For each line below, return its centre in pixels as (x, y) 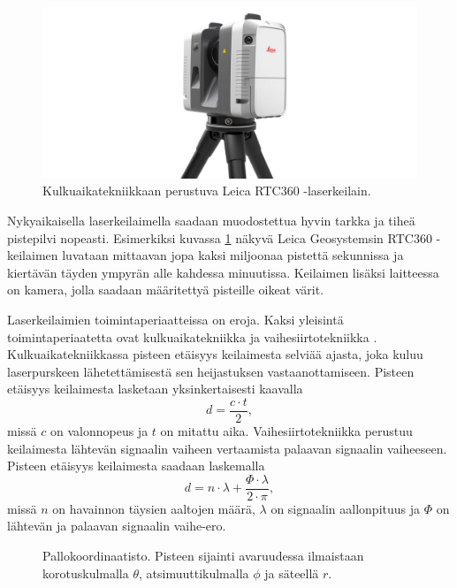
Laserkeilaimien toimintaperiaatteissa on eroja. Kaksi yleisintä (175, 319)
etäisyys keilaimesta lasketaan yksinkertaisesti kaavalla (155, 389)
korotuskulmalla (86, 573)
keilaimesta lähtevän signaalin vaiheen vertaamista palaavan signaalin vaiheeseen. (227, 448)
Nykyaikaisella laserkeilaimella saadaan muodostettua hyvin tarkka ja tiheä (211, 220)
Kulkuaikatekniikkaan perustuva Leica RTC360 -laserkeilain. (207, 191)
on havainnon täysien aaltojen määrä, (154, 508)
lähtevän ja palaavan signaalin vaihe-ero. (117, 526)
